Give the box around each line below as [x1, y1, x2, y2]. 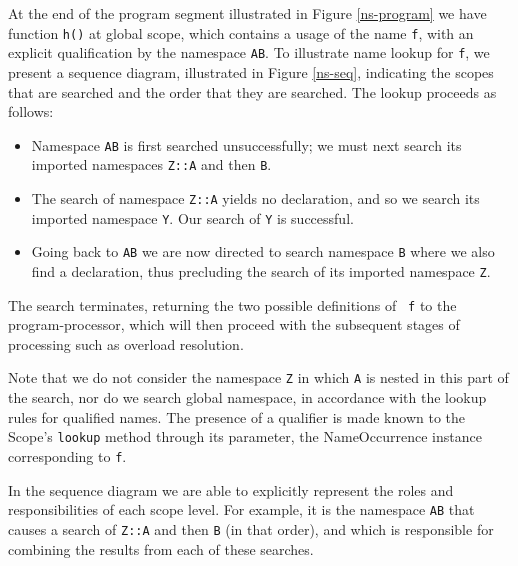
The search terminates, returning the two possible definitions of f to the [8, 294, 457, 315]
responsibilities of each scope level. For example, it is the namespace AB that [8, 499, 475, 520]
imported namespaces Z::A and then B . [31, 154, 272, 175]
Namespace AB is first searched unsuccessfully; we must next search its [31, 134, 462, 155]
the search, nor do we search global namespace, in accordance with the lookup [8, 387, 487, 408]
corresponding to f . [8, 445, 127, 466]
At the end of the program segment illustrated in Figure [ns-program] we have [8, 3, 487, 23]
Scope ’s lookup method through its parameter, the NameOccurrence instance [8, 426, 482, 447]
